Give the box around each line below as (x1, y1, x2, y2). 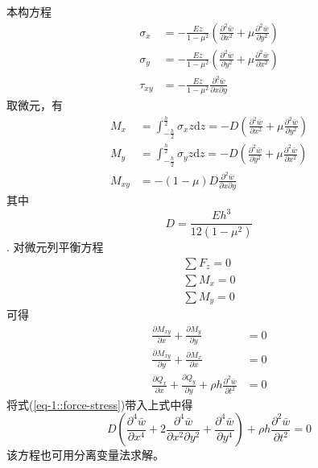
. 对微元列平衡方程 (6, 238, 104, 255)
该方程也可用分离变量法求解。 (6, 446, 164, 463)
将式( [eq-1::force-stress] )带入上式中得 (6, 396, 193, 412)
